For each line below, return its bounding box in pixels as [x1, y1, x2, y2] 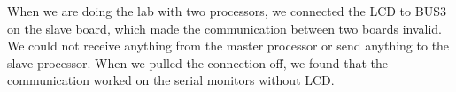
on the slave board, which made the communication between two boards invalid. [7, 19, 442, 37]
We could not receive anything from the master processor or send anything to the [7, 36, 450, 55]
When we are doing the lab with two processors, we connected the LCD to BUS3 [7, 2, 446, 19]
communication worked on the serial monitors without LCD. [7, 71, 335, 89]
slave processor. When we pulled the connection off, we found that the [7, 53, 389, 72]
